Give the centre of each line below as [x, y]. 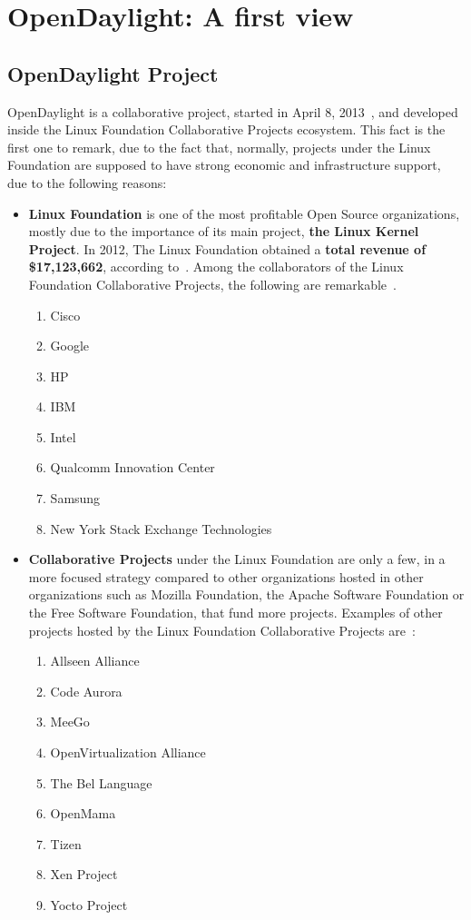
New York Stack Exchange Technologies [161, 528]
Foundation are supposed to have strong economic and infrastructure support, [224, 165]
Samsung [75, 498]
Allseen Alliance [95, 661]
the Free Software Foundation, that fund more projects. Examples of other [235, 613]
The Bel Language [101, 782]
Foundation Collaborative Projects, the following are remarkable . [212, 284]
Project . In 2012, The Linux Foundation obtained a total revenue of [227, 248]
